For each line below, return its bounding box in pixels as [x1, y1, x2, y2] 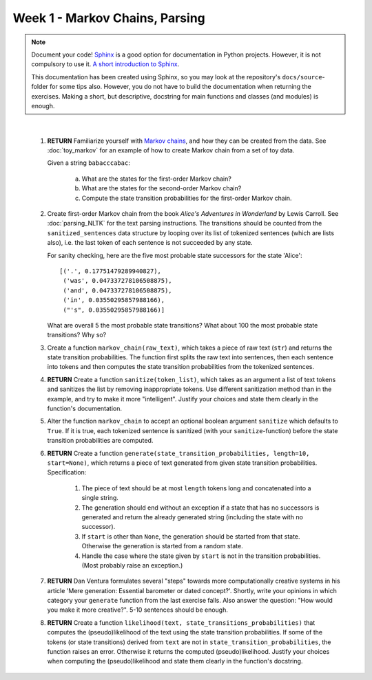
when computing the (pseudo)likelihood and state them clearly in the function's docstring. [47, 657, 303, 666]
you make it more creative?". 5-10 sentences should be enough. [47, 606, 229, 614]
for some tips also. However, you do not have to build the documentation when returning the [49, 83, 311, 91]
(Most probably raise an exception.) [81, 561, 183, 569]
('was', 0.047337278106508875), [63, 277, 172, 285]
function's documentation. [47, 404, 123, 413]
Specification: [47, 468, 87, 477]
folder [31, 83, 48, 91]
